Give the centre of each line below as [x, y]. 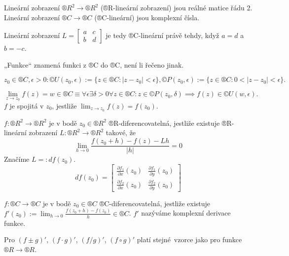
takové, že [121, 132]
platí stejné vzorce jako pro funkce [189, 239]
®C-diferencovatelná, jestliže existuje [155, 203]
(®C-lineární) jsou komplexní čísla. [147, 17]
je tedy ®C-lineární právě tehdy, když [163, 35]
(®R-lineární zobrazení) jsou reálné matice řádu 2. [176, 7]
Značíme [17, 159]
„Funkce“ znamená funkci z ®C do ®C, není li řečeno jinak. [94, 64]
